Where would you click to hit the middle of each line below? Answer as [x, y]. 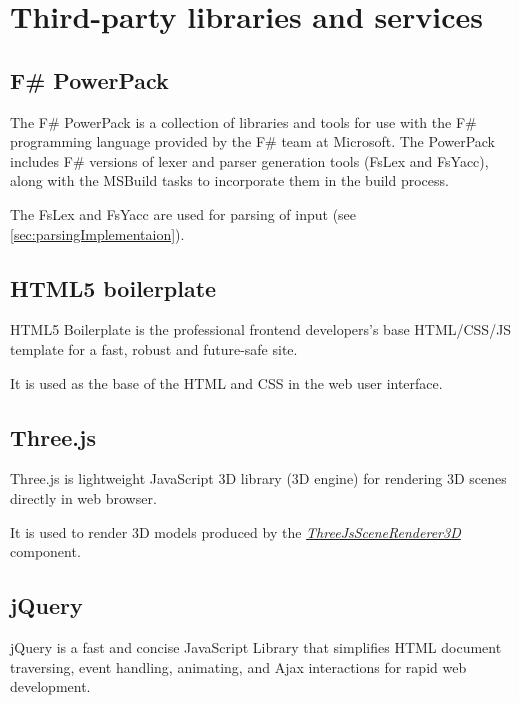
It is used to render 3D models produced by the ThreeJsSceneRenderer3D [235, 531]
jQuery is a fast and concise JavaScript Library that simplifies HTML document [256, 646]
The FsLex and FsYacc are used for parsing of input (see [183, 213]
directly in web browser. [83, 497]
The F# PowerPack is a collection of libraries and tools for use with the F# [243, 121]
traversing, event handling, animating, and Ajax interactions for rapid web [238, 666]
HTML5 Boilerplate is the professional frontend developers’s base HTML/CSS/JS [261, 329]
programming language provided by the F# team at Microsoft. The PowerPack [253, 141]
